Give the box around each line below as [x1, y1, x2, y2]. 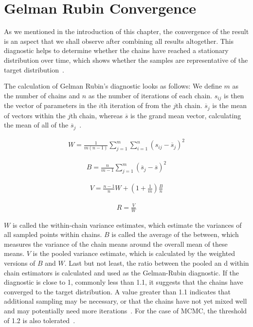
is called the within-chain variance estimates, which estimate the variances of [12, 219, 242, 230]
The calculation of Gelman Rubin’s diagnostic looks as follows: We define [4, 81, 222, 91]
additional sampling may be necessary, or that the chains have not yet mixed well [4, 296, 247, 306]
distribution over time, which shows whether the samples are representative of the [4, 54, 248, 65]
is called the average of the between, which [111, 229, 239, 239]
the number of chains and [4, 90, 80, 100]
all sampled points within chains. [4, 229, 102, 239]
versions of [4, 258, 36, 268]
